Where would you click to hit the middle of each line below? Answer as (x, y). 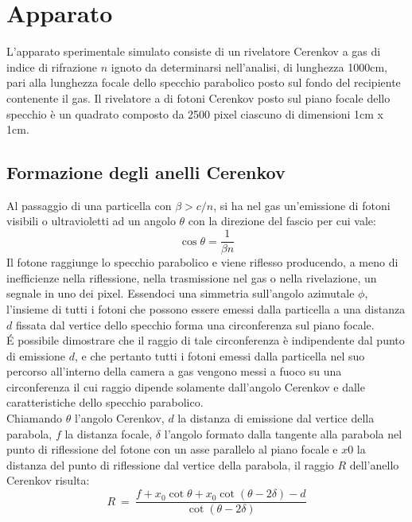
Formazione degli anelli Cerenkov (146, 172)
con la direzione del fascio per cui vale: (282, 221)
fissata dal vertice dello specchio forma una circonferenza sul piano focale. (195, 324)
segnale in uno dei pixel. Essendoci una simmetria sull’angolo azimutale (181, 293)
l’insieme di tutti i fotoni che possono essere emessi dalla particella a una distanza (206, 308)
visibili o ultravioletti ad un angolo (91, 221)
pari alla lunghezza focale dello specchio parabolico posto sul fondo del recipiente (204, 82)
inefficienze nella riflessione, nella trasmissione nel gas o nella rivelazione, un (192, 277)
